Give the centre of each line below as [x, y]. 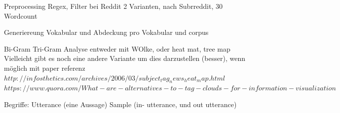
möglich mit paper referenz [45, 68]
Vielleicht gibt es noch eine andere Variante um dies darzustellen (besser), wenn [125, 58]
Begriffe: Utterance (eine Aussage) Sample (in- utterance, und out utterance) [120, 104]
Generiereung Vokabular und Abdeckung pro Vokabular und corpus [106, 32]
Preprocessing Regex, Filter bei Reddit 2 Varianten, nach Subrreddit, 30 [113, 6]
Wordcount [21, 15]
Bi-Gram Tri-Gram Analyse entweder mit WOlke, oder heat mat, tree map [117, 48]
